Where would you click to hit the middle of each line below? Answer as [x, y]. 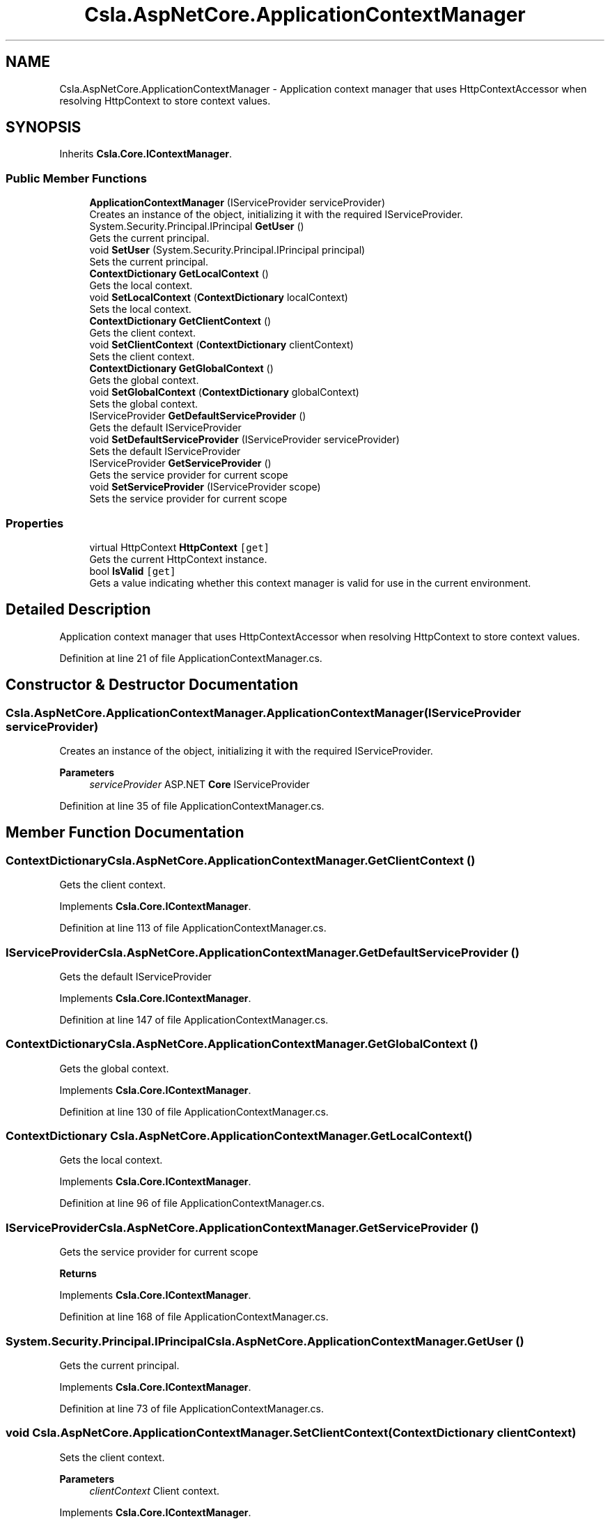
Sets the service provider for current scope [188, 499]
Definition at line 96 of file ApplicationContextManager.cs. [192, 1203]
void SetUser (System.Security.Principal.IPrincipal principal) [227, 250]
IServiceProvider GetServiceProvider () [180, 463]
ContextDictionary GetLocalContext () [179, 274]
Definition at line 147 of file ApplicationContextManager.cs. [194, 1019]
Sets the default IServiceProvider [165, 452]
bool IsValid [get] [133, 571]
